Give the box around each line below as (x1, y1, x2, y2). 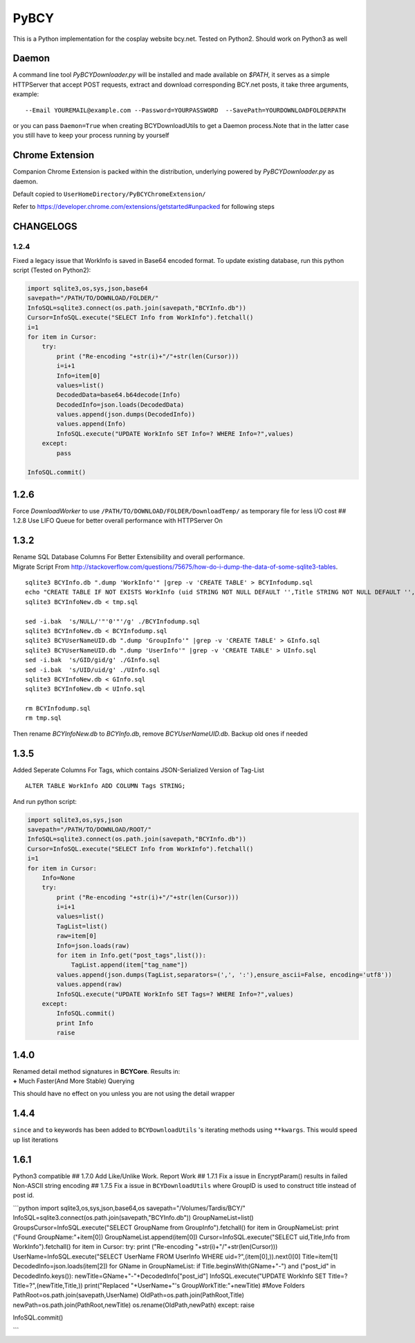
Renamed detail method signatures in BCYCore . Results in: (12, 1067, 181, 1075)
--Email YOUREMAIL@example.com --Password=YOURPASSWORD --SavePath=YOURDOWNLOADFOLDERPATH (25, 106, 346, 114)
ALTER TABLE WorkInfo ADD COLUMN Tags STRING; (25, 782, 186, 790)
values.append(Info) (56, 420, 127, 428)
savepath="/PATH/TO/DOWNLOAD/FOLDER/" (27, 294, 159, 302)
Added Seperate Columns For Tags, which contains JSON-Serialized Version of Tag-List (12, 765, 264, 774)
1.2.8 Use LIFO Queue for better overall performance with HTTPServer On (12, 516, 223, 525)
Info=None (41, 874, 75, 881)
